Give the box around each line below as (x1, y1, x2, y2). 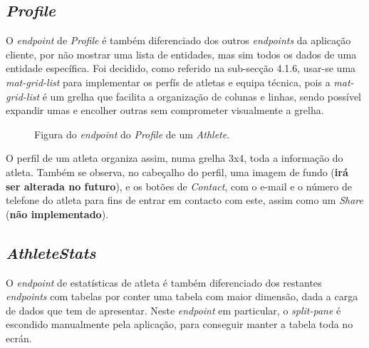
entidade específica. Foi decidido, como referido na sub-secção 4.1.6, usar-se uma (6, 61, 356, 76)
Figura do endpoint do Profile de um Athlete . (34, 126, 230, 141)
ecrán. (6, 330, 32, 345)
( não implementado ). (6, 206, 109, 221)
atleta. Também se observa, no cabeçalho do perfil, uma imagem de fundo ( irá (6, 164, 348, 179)
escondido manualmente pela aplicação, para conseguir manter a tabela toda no (6, 317, 353, 332)
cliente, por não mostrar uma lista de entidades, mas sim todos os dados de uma (6, 46, 357, 61)
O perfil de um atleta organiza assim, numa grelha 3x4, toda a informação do (6, 150, 343, 165)
